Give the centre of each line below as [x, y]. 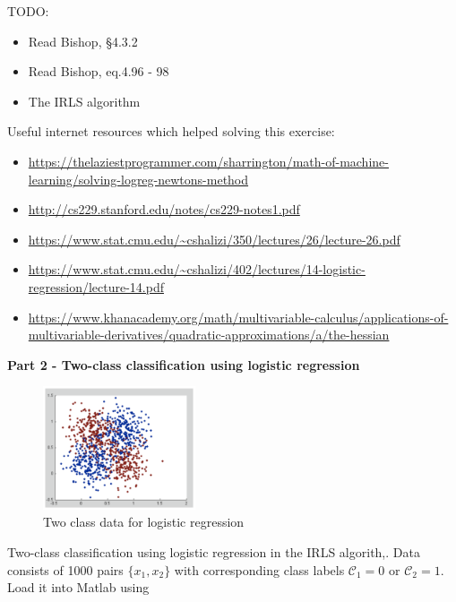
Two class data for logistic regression [144, 522]
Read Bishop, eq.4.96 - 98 [99, 71]
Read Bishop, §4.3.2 [83, 41]
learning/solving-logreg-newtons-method [138, 179]
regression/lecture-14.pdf [96, 286]
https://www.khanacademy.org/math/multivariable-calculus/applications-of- [238, 317]
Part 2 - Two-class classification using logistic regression [184, 364]
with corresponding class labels [259, 569]
